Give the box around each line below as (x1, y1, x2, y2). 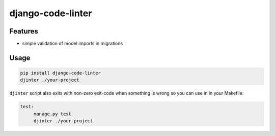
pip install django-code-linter (20, 70, 101, 76)
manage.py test (33, 111, 71, 117)
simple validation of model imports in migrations (22, 41, 123, 47)
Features (9, 27, 38, 36)
